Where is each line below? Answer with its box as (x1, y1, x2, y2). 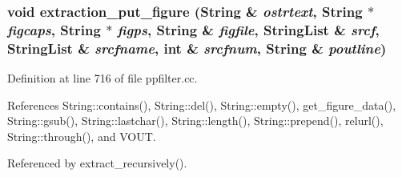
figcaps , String (7, 19, 101, 39)
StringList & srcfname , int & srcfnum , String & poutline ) (7, 38, 387, 58)
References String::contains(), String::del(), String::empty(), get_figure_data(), (7, 96, 396, 113)
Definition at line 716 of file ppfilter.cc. (7, 70, 198, 86)
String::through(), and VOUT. (7, 127, 156, 144)
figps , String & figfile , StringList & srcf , (117, 19, 380, 39)
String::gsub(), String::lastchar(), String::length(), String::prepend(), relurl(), (7, 112, 384, 129)
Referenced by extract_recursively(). (7, 155, 187, 171)
